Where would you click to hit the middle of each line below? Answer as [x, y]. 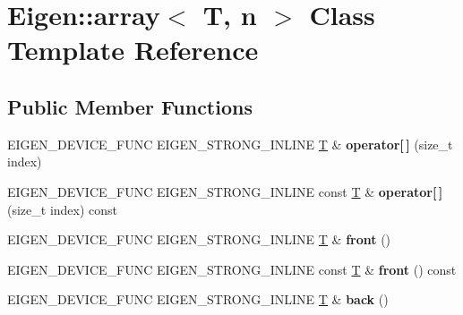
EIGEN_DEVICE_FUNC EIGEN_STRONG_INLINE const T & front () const [232, 269]
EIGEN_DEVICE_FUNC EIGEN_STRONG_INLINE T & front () [199, 239]
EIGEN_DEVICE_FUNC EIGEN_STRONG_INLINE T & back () [198, 299]
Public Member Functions [130, 106]
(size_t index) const [63, 209]
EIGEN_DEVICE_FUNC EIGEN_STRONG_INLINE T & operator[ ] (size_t [230, 144]
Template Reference [133, 50]
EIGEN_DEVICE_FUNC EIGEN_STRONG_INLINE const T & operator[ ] [225, 191]
